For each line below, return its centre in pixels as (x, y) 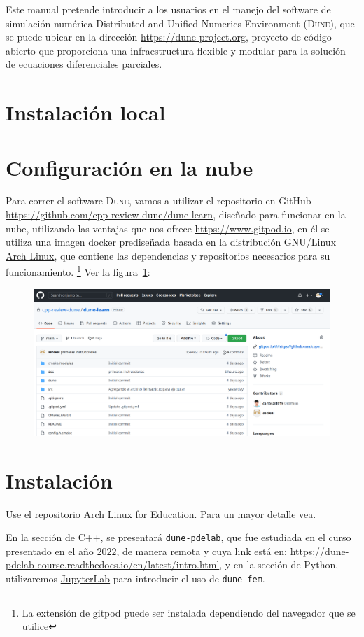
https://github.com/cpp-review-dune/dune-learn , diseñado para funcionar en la (176, 215)
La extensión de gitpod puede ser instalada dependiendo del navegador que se (189, 612)
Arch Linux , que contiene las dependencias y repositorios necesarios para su (168, 255)
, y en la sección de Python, (279, 565)
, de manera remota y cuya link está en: (202, 551)
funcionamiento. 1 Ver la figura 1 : (78, 271)
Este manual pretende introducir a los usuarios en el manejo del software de (168, 9)
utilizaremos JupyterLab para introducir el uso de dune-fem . (135, 578)
